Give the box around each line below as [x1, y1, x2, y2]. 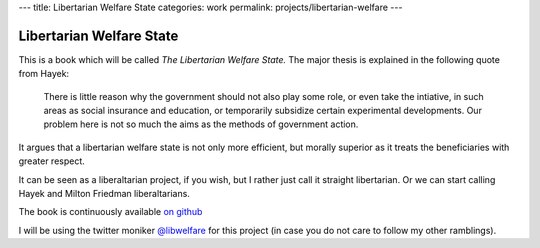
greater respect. [18, 155, 85, 167]
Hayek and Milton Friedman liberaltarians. [18, 188, 190, 200]
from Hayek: [18, 68, 70, 80]
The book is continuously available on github [18, 206, 203, 218]
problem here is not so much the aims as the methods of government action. [43, 118, 359, 130]
